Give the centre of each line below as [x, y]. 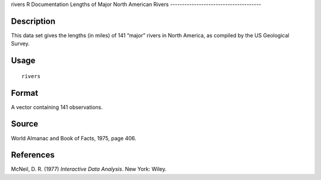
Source [25, 124]
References [33, 155]
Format [25, 93]
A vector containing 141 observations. [57, 107]
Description [33, 21]
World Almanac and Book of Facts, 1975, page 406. [74, 138]
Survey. [20, 44]
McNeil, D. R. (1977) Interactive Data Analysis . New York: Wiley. [89, 169]
